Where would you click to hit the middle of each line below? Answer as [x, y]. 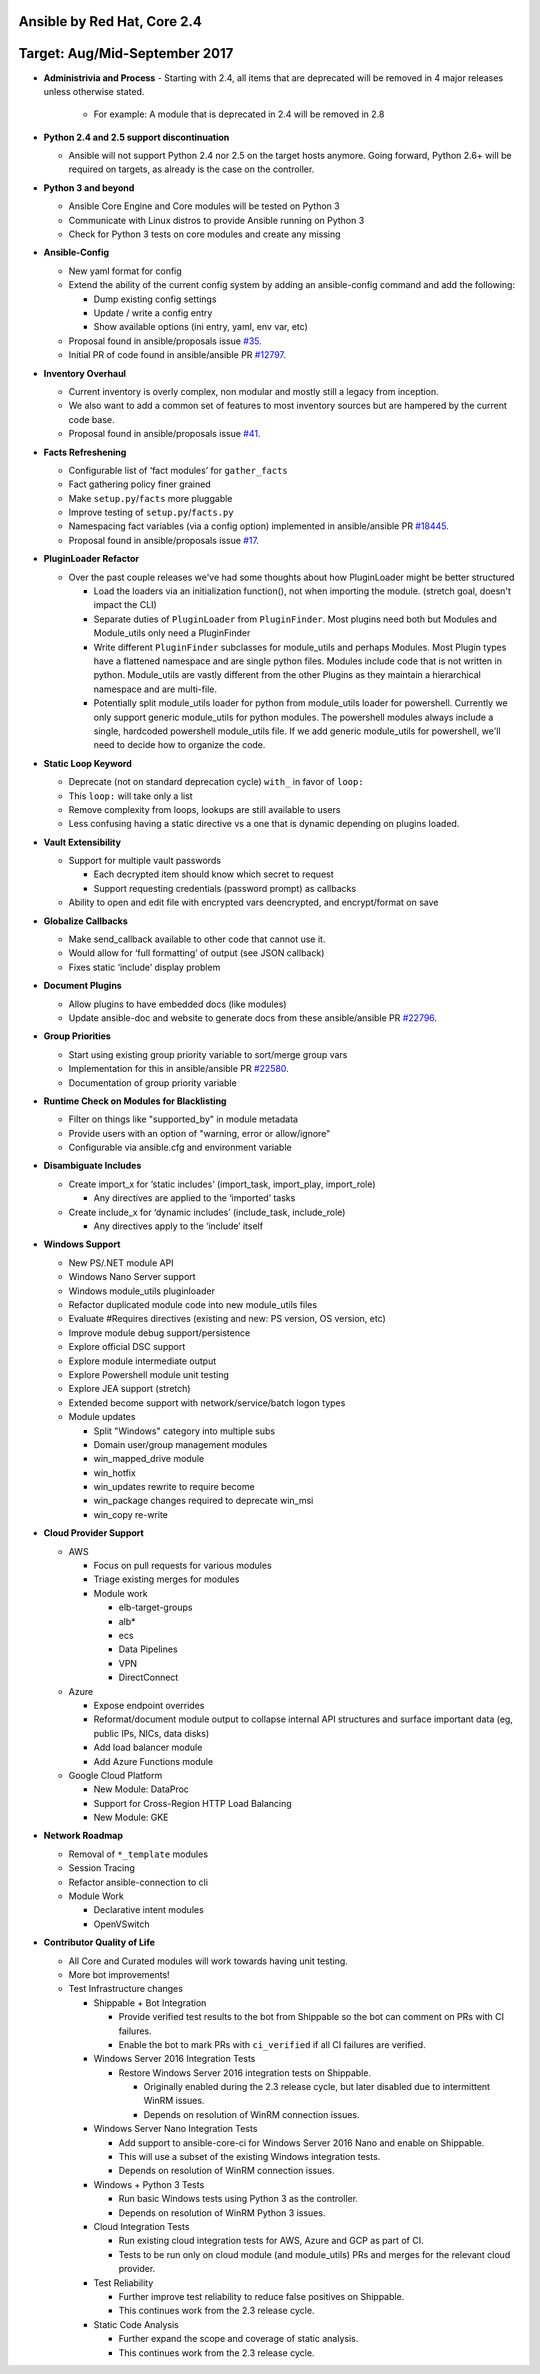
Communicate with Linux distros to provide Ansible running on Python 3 [216, 220]
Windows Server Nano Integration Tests [175, 2129]
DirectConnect [148, 1677]
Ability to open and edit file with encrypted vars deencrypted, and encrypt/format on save [253, 902]
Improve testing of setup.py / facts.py [151, 512]
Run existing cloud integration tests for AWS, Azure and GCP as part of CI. [271, 2241]
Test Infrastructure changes [126, 1989]
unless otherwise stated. [94, 91]
